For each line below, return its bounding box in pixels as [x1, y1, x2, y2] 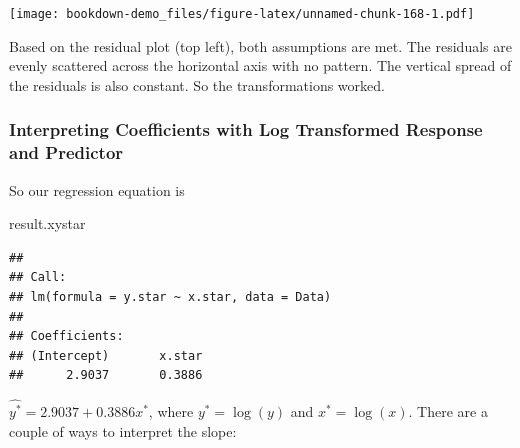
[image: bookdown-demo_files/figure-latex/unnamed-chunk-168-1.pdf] [9, 7, 475, 21]
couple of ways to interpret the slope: [9, 420, 237, 441]
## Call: [9, 270, 67, 285]
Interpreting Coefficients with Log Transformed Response [9, 117, 483, 142]
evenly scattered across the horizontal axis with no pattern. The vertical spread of [9, 55, 512, 76]
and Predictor [9, 140, 124, 165]
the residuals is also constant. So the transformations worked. [9, 74, 385, 95]
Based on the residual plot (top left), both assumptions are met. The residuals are [9, 35, 512, 56]
